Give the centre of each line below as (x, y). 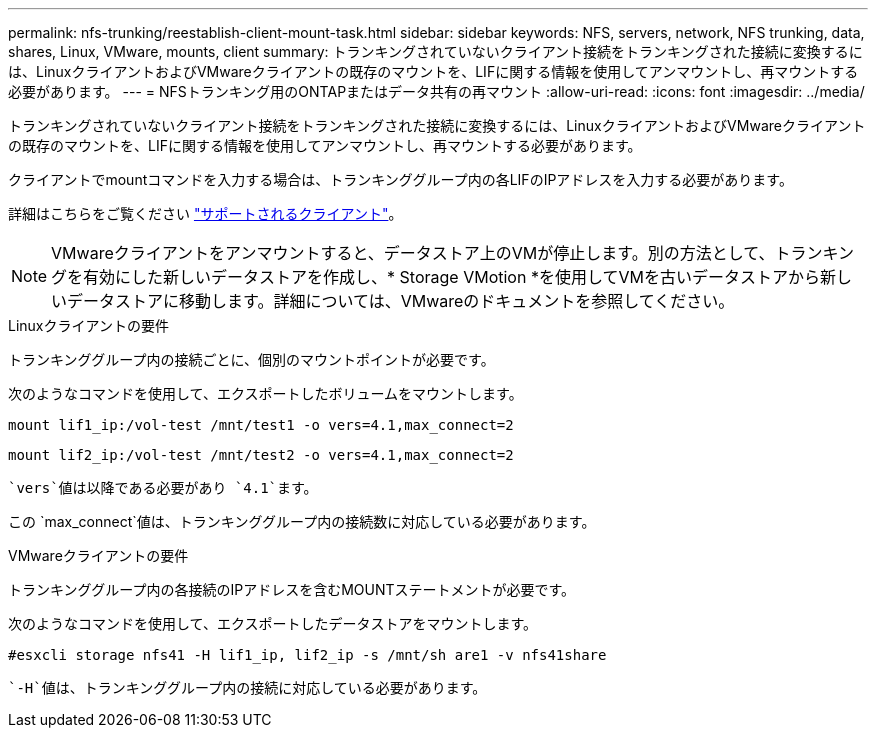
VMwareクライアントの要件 (98, 555)
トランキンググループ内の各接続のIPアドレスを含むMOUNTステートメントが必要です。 (292, 589)
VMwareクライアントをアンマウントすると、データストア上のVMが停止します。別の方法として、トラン (437, 253)
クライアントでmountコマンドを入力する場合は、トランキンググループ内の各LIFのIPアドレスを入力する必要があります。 (400, 179)
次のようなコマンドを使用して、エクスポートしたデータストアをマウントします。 (273, 623)
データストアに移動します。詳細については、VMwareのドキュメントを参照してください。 (401, 301)
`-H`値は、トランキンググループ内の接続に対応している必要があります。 (247, 688)
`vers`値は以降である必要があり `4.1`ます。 (163, 488)
